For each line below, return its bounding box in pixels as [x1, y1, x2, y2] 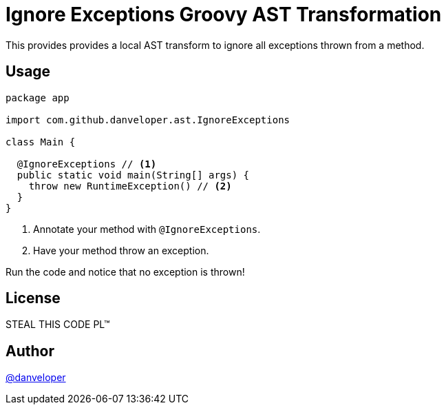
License [6, 289, 61, 307]
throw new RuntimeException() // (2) [28, 180, 232, 192]
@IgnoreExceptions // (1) [17, 158, 157, 170]
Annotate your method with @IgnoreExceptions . [33, 223, 261, 235]
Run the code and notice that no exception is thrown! [6, 265, 245, 278]
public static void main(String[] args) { [17, 169, 250, 181]
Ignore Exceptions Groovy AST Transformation [6, 3, 442, 26]
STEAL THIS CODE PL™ [6, 318, 110, 331]
